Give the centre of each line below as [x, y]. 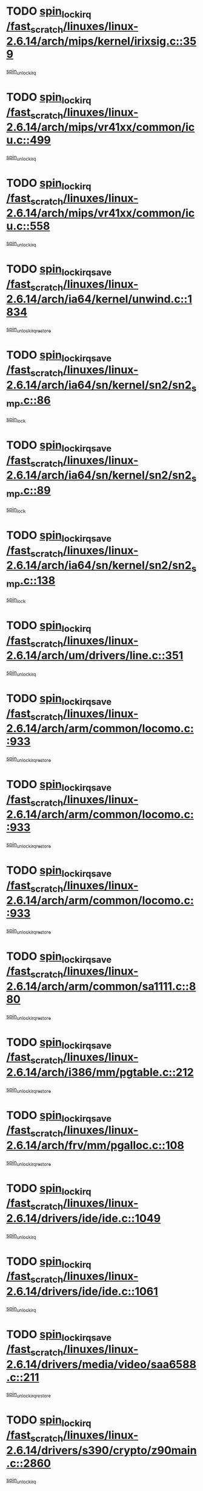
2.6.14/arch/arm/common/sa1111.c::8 [101, 986]
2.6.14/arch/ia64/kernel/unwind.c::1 [99, 299]
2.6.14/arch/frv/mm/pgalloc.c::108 [95, 1145]
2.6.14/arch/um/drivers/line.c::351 [95, 656]
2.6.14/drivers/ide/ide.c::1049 [84, 1218]
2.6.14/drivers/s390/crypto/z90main [101, 1450]
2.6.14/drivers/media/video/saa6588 [101, 1364]
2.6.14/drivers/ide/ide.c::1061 [82, 1291]
